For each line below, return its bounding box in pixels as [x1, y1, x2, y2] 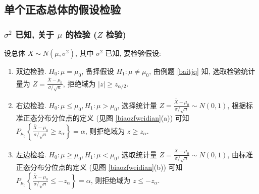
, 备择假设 [81, 66, 114, 76]
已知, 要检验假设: [105, 48, 161, 58]
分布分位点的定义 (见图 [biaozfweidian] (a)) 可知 [37, 113, 189, 123]
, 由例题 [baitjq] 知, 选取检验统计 [149, 66, 255, 76]
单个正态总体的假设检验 [4, 2, 121, 17]
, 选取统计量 [117, 149, 157, 159]
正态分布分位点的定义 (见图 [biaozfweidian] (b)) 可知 [16, 162, 183, 172]
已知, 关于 [15, 28, 55, 40]
